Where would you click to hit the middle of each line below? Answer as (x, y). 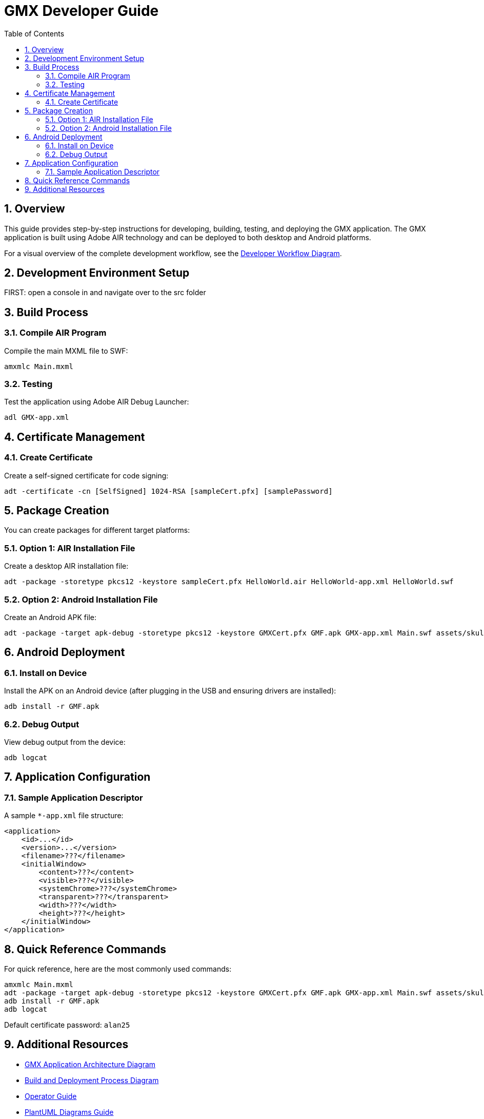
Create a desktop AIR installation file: (66, 566)
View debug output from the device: (65, 742)
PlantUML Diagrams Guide (69, 1112)
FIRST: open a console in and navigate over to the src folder (105, 293)
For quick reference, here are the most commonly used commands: (118, 969)
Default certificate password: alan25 (67, 1025)
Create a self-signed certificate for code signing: (86, 475)
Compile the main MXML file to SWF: (66, 351)
